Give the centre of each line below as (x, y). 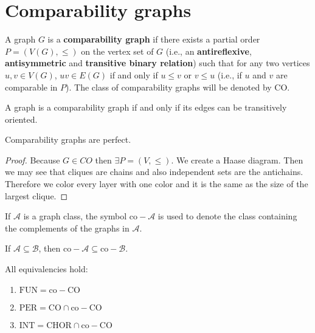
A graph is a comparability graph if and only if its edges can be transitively (146, 107)
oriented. (21, 119)
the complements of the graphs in (67, 228)
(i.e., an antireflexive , (209, 51)
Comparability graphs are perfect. (68, 139)
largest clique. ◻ (36, 195)
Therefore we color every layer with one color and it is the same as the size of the (157, 184)
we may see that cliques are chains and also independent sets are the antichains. (154, 172)
